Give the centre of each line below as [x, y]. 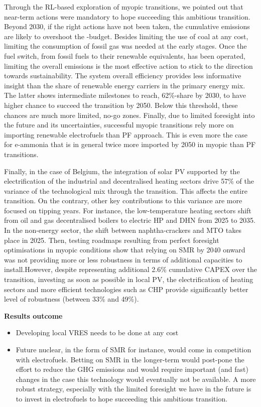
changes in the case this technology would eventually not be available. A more [136, 379]
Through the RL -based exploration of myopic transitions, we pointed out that [124, 7]
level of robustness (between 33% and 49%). [72, 299]
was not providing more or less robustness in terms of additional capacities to [123, 259]
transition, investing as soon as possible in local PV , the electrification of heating [129, 279]
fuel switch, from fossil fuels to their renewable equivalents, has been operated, [125, 55]
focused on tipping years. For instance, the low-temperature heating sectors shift [128, 210]
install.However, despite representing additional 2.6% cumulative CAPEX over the [130, 269]
